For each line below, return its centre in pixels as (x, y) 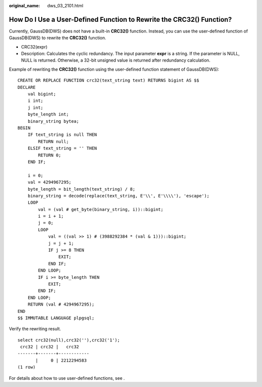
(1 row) (27, 367)
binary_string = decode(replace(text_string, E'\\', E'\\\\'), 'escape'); (118, 196)
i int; (35, 101)
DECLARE (27, 87)
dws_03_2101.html (65, 6)
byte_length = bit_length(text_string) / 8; (81, 189)
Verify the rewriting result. (35, 329)
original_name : (25, 6)
